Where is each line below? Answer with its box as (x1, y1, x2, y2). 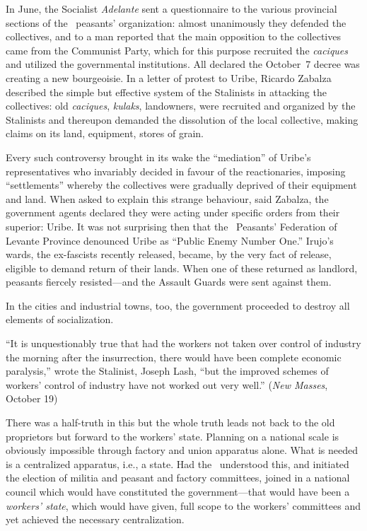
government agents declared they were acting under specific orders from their (6, 205, 340, 220)
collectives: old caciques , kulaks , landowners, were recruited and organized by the (6, 98, 356, 113)
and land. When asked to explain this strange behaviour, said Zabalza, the (6, 191, 329, 206)
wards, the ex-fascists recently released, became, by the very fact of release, (6, 247, 332, 262)
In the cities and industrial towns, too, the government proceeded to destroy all (6, 298, 350, 313)
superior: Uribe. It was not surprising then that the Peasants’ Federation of (6, 218, 337, 233)
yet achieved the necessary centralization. (6, 512, 185, 527)
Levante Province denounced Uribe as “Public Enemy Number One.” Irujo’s (6, 233, 334, 247)
